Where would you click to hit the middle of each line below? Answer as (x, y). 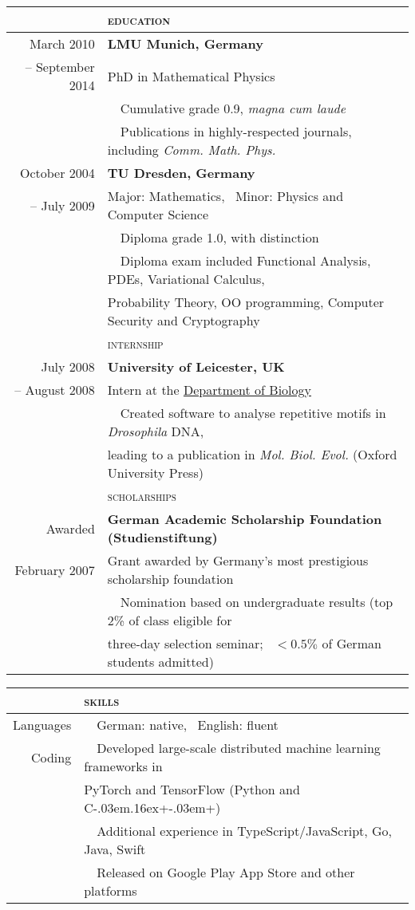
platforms (111, 890)
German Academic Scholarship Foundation (245, 519)
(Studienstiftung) (162, 537)
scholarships (142, 496)
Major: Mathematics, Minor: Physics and (225, 196)
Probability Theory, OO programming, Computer (246, 302)
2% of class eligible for (170, 620)
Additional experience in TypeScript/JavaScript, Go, (245, 831)
